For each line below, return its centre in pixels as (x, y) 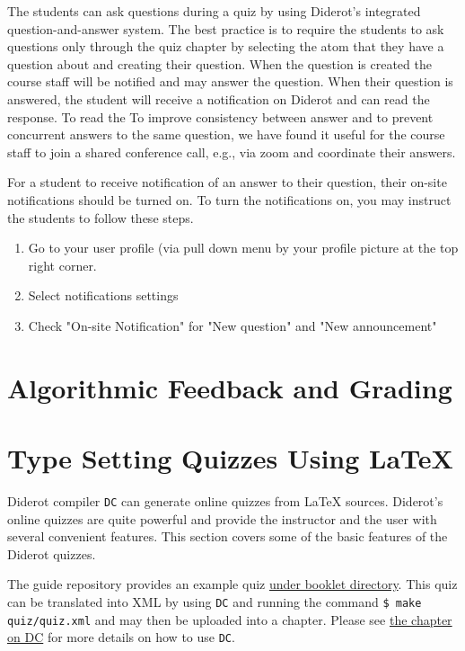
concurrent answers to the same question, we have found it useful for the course (226, 134)
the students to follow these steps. (101, 217)
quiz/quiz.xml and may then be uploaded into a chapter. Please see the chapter (230, 619)
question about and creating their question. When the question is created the (219, 63)
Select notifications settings (103, 295)
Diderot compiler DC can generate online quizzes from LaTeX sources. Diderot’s (225, 501)
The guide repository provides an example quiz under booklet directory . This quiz (232, 584)
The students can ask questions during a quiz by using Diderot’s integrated (214, 11)
